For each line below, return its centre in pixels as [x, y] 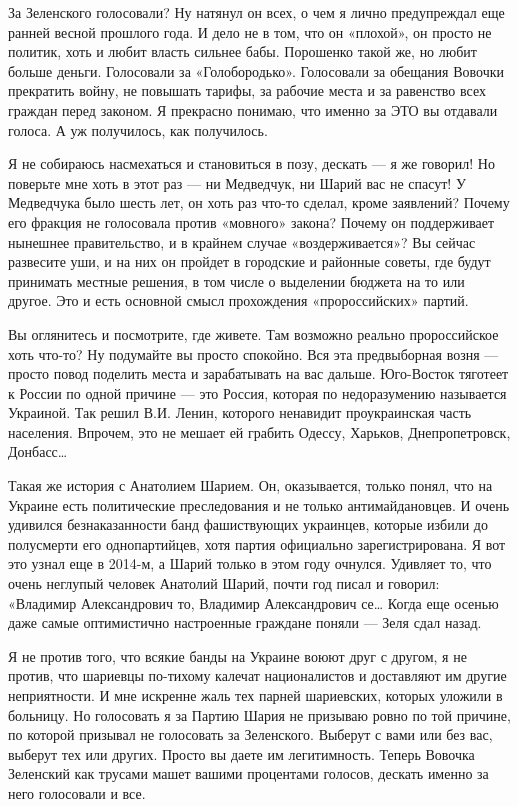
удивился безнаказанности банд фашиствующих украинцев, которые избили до [248, 524]
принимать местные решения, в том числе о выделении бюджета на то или [236, 280]
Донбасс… [38, 451]
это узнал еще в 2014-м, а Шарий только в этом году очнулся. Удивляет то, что [250, 563]
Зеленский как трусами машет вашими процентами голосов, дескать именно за [248, 773]
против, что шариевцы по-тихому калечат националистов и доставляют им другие [257, 675]
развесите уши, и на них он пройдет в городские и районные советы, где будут [249, 261]
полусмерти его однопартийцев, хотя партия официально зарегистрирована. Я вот [257, 543]
